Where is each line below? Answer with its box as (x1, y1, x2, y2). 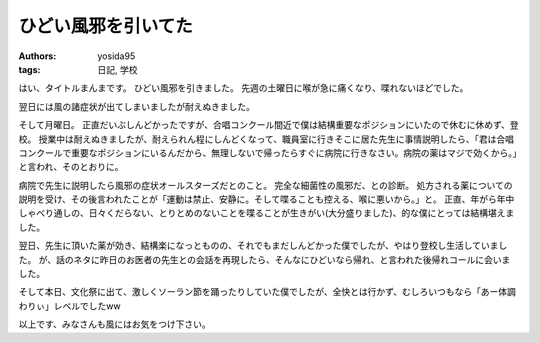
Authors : (18, 50, 57, 62)
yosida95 (97, 50, 136, 62)
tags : (18, 63, 41, 75)
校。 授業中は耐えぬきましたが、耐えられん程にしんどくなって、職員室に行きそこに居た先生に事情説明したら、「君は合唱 (18, 133, 515, 145)
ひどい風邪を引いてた (18, 15, 194, 37)
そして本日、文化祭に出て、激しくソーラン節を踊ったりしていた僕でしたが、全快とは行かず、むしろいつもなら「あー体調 (18, 286, 517, 298)
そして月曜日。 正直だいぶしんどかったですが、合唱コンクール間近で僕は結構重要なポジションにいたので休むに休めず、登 (18, 119, 519, 131)
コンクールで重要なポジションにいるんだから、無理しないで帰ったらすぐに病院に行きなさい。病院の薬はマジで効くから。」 (18, 146, 518, 159)
